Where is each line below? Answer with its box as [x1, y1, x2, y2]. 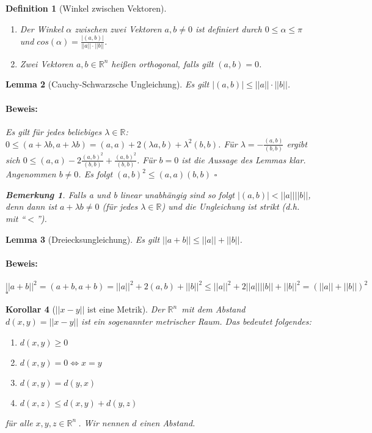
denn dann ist [5, 200, 57, 213]
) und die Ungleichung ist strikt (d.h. [161, 200, 300, 213]
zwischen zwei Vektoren [75, 22, 162, 35]
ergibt [286, 137, 307, 150]
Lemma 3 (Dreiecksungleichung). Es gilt [5, 232, 160, 245]
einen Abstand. [139, 416, 195, 429]
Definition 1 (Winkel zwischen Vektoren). [5, 2, 167, 14]
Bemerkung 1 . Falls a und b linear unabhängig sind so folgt [5, 188, 235, 201]
